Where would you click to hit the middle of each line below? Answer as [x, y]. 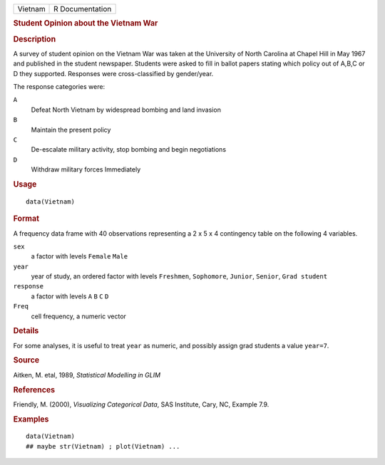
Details [26, 331]
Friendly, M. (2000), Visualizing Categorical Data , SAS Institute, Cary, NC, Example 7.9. [141, 404]
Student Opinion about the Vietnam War [86, 23]
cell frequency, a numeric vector [78, 316]
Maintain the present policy [71, 130]
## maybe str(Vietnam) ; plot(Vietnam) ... [103, 446]
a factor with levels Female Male [79, 256]
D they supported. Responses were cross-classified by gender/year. [113, 73]
